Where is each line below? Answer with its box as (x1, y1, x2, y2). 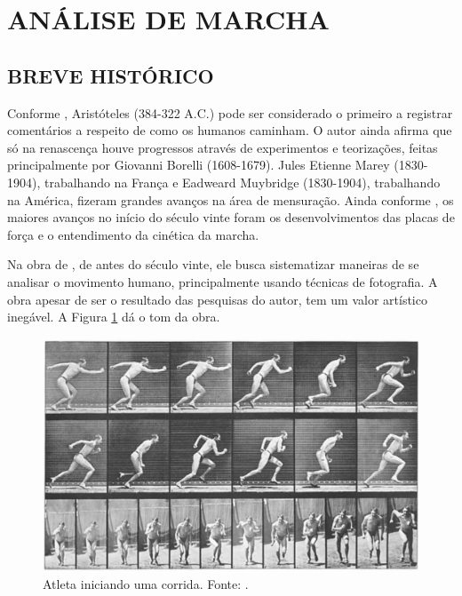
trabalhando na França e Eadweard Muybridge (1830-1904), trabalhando (44, 172, 441, 191)
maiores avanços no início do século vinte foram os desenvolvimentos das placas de (7, 208, 455, 226)
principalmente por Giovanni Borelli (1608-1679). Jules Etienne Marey (7, 155, 390, 174)
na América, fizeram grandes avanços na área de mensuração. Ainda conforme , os (7, 190, 454, 209)
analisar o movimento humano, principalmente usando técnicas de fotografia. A (7, 272, 438, 290)
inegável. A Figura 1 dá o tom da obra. (7, 307, 220, 326)
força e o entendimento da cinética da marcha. (7, 225, 259, 243)
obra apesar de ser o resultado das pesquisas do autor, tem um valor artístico (7, 290, 427, 308)
